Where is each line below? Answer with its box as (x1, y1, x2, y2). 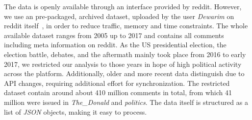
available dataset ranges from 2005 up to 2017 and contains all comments (4, 30, 224, 40)
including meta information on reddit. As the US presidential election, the (4, 40, 227, 50)
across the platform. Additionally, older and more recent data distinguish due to (4, 68, 245, 79)
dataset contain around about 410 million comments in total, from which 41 (4, 87, 232, 98)
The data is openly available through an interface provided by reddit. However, (4, 1, 242, 11)
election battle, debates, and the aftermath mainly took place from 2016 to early (4, 49, 246, 59)
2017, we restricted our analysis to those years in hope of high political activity (4, 59, 242, 69)
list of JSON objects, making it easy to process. (4, 106, 147, 117)
